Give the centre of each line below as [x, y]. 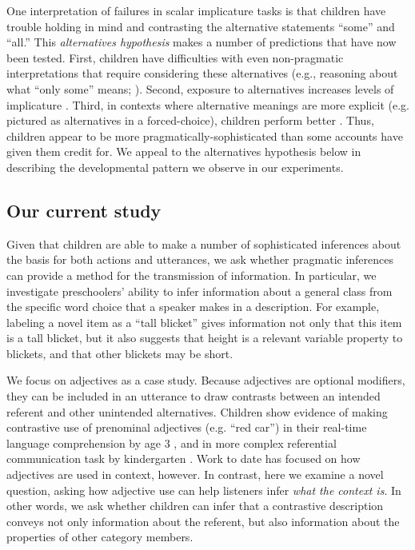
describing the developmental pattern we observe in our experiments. [175, 167]
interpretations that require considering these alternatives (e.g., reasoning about [202, 73]
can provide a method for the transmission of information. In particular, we [192, 275]
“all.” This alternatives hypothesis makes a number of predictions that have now [202, 42]
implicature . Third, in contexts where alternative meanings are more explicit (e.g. [208, 104]
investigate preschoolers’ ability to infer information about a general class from [200, 291]
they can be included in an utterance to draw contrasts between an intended [194, 396]
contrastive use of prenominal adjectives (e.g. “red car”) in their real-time [187, 427]
